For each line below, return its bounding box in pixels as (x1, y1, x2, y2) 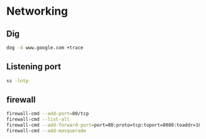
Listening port (6, 62, 61, 72)
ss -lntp (6, 77, 29, 84)
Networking (6, 4, 69, 18)
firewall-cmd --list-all (6, 116, 70, 123)
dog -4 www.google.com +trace (6, 45, 84, 51)
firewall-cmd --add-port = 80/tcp (6, 111, 89, 117)
